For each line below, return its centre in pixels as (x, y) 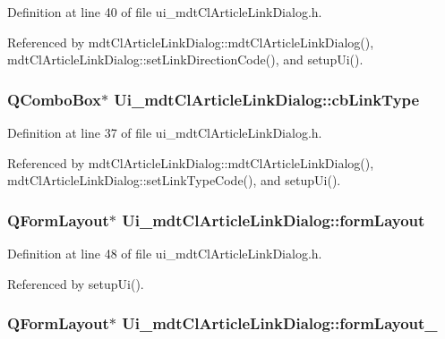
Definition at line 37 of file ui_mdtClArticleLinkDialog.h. (165, 132)
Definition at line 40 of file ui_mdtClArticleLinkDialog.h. (165, 12)
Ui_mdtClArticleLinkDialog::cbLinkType (267, 99)
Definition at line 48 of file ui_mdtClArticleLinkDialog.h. (165, 253)
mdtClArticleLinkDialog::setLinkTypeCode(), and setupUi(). (174, 180)
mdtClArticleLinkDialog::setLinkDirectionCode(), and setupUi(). (185, 59)
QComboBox (54, 99)
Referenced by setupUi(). (76, 283)
